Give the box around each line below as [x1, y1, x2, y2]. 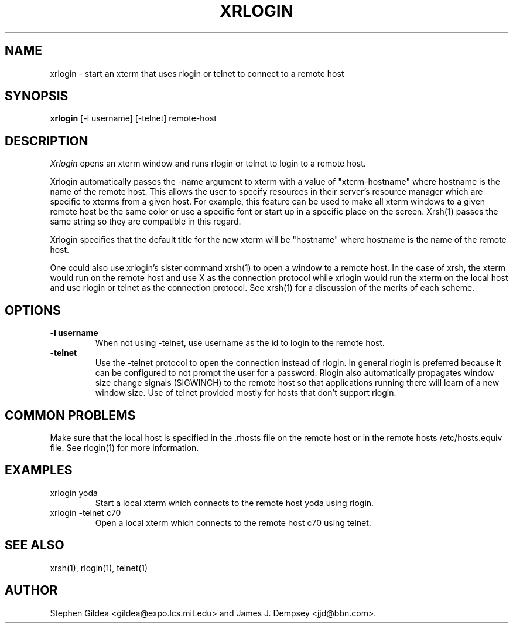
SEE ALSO [5, 538, 64, 553]
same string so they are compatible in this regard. [50, 216, 241, 227]
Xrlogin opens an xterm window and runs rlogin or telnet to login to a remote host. [50, 158, 366, 169]
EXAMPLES [5, 463, 73, 478]
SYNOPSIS [5, 89, 69, 104]
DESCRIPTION [5, 133, 88, 148]
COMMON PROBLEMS [5, 408, 136, 423]
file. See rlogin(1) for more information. [50, 442, 199, 453]
